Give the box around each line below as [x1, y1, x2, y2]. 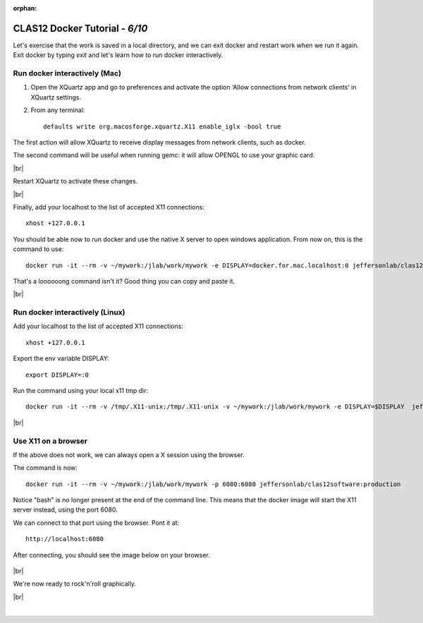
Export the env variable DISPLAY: [13, 354, 109, 363]
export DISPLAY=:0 [25, 370, 90, 379]
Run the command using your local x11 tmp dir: [13, 387, 149, 394]
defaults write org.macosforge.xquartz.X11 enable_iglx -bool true [43, 122, 281, 131]
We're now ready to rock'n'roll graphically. [13, 579, 137, 588]
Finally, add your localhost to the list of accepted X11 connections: [13, 202, 204, 211]
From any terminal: [30, 106, 85, 114]
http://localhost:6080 [25, 535, 104, 543]
